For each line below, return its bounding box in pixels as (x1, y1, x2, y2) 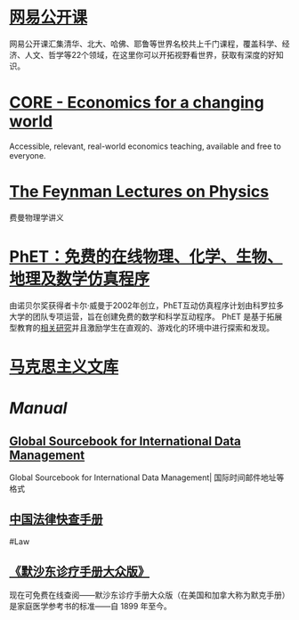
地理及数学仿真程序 (9, 269, 150, 289)
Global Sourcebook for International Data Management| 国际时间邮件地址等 (9, 472, 285, 483)
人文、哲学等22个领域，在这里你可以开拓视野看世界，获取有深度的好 (24, 49, 277, 60)
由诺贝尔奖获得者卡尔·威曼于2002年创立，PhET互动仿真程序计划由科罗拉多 (9, 299, 285, 311)
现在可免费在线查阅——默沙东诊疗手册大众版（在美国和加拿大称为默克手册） (9, 589, 290, 600)
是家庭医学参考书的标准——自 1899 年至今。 (9, 600, 172, 611)
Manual (9, 398, 68, 419)
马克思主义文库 (9, 356, 119, 377)
